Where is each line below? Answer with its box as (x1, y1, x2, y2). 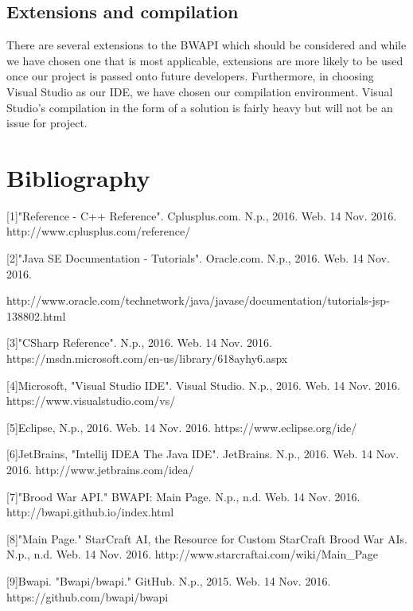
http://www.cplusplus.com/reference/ (6, 223, 191, 239)
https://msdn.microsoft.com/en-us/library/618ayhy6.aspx (6, 350, 288, 367)
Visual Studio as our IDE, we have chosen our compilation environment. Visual (6, 83, 393, 99)
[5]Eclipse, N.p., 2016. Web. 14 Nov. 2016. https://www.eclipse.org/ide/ (6, 418, 357, 435)
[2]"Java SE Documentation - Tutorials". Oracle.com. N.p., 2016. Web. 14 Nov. (6, 250, 390, 267)
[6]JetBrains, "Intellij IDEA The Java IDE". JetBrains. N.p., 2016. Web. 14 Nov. (6, 446, 399, 462)
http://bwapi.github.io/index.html (6, 504, 174, 520)
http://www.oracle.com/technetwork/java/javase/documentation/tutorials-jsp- (6, 292, 390, 309)
